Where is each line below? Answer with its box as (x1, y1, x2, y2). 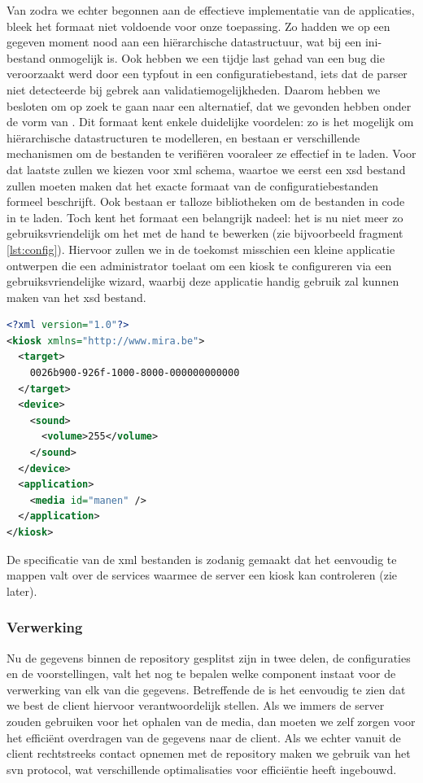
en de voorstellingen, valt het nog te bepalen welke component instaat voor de (7, 665, 396, 682)
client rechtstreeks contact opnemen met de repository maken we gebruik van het (7, 745, 411, 762)
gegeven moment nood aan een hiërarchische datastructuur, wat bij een (7, 33, 362, 50)
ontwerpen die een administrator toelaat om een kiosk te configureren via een (7, 256, 392, 273)
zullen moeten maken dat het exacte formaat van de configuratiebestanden (7, 177, 379, 194)
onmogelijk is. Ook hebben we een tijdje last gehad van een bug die (49, 49, 385, 66)
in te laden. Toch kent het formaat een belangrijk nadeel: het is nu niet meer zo (7, 208, 403, 225)
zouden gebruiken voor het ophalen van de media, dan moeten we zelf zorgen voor (7, 712, 416, 729)
